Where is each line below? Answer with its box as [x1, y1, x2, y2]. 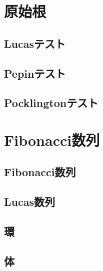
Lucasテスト [4, 35, 65, 51]
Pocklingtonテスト [4, 95, 98, 111]
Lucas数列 [4, 194, 55, 209]
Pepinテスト [4, 65, 66, 81]
